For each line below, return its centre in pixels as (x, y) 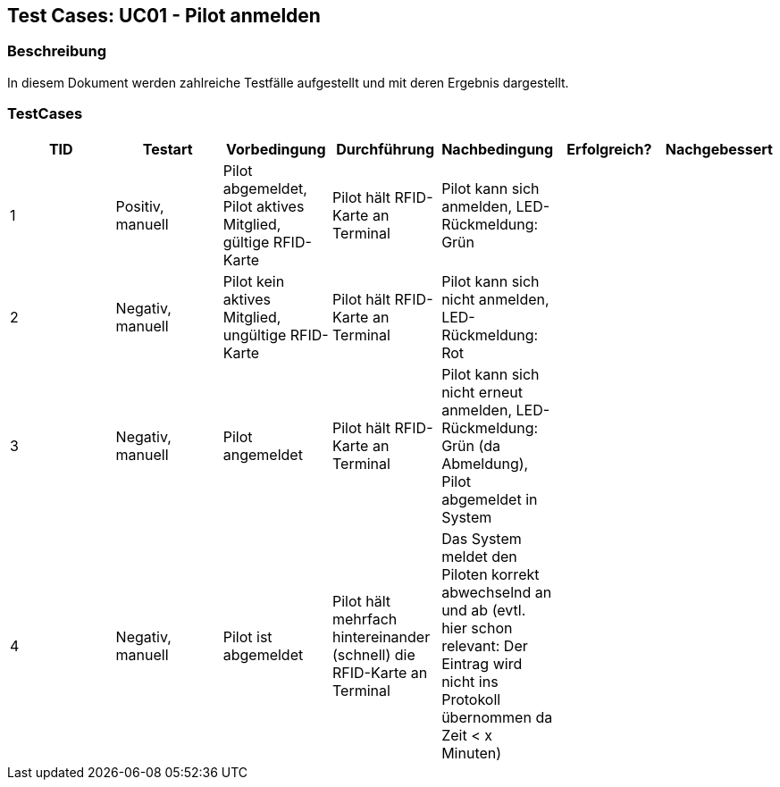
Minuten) (472, 753)
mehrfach (365, 619)
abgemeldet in (490, 499)
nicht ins (470, 681)
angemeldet (263, 454)
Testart (168, 149)
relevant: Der (485, 645)
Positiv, (140, 206)
